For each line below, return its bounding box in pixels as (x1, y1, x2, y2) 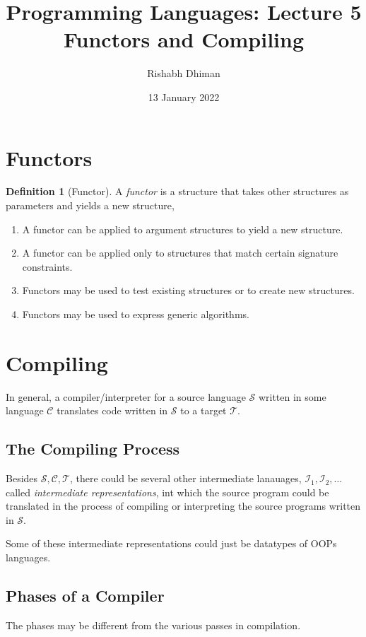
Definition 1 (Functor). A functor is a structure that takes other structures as (6, 184, 349, 199)
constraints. (22, 259, 73, 274)
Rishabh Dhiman (147, 66, 220, 81)
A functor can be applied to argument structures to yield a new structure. (22, 221, 343, 236)
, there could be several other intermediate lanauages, (69, 471, 302, 486)
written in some (258, 389, 326, 404)
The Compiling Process (6, 438, 180, 460)
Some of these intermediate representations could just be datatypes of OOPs (6, 536, 337, 551)
